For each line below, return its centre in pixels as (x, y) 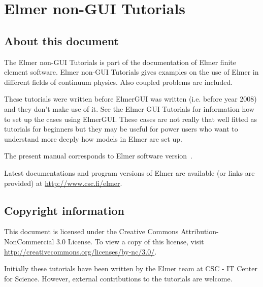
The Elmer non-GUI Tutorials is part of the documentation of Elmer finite (120, 62)
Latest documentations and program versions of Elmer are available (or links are (129, 172)
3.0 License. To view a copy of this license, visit (130, 241)
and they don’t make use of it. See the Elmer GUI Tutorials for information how (129, 108)
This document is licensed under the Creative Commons (91, 231)
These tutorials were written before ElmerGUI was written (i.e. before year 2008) (130, 99)
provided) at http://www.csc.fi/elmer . (63, 183)
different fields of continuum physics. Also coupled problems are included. (119, 82)
